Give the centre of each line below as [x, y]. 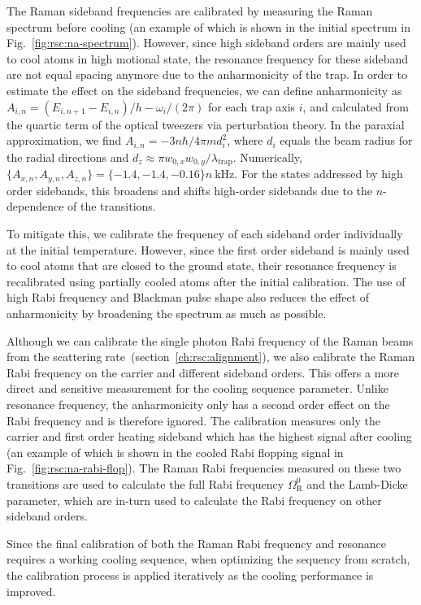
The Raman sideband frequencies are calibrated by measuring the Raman [190, 11]
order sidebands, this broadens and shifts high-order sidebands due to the [190, 190]
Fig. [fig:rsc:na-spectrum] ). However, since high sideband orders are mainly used [206, 43]
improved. [31, 591]
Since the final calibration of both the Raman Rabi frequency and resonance [196, 543]
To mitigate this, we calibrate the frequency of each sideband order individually [205, 234]
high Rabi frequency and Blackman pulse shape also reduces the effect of [188, 297]
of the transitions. [112, 206]
